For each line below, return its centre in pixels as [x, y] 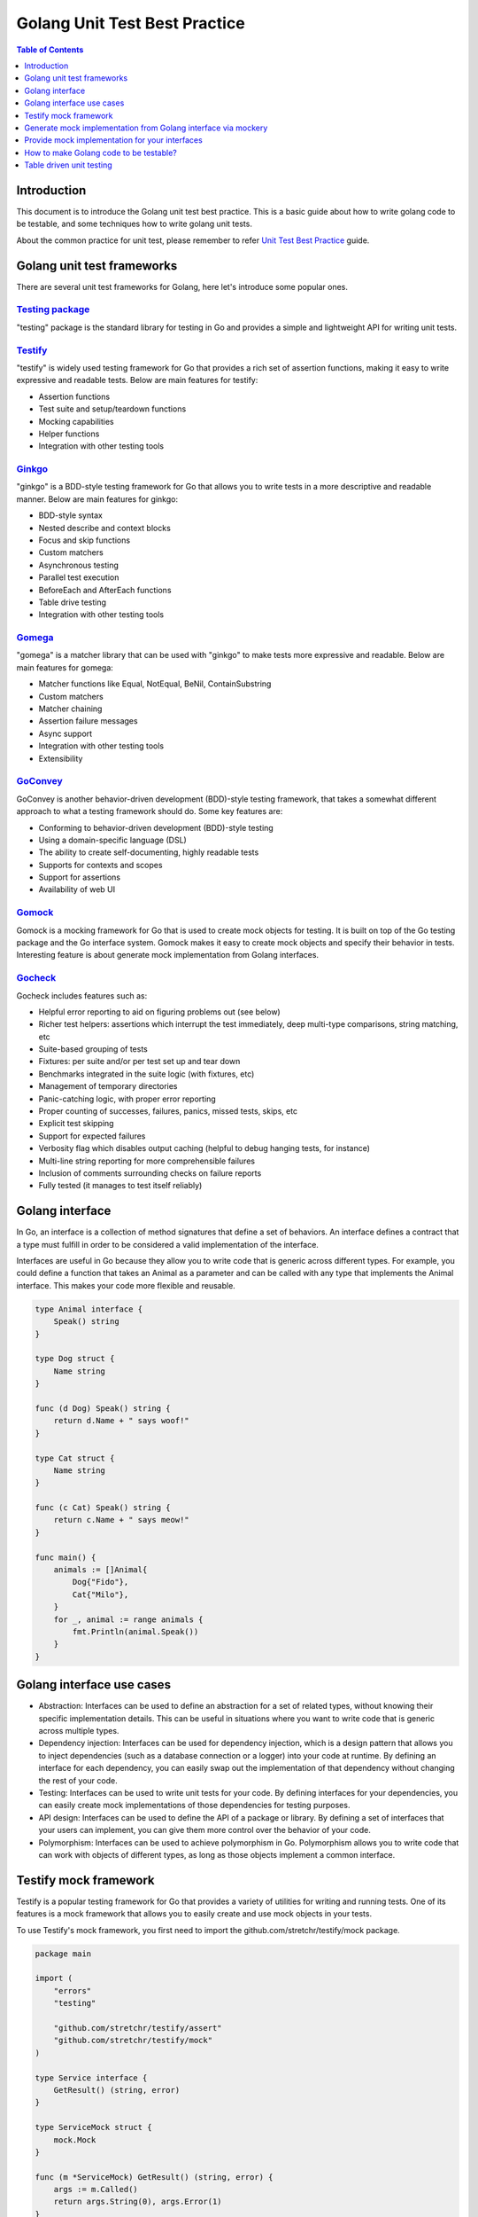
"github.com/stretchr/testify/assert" [138, 2028]
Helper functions [69, 434]
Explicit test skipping [76, 1124]
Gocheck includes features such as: [82, 995]
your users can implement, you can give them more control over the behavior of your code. [204, 1830]
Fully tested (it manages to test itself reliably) [120, 1186]
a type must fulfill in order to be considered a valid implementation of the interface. [167, 1244]
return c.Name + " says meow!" [121, 1520]
